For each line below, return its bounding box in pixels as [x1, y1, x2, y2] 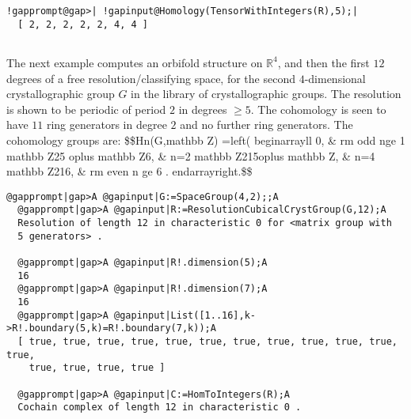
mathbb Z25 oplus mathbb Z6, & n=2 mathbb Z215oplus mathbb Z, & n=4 [6, 147, 375, 164]
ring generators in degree [46, 116, 167, 133]
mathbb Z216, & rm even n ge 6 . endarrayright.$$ [6, 163, 253, 179]
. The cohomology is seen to [250, 100, 386, 117]
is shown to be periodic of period [6, 100, 166, 117]
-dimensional [304, 70, 366, 86]
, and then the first [277, 54, 370, 70]
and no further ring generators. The [180, 116, 353, 133]
